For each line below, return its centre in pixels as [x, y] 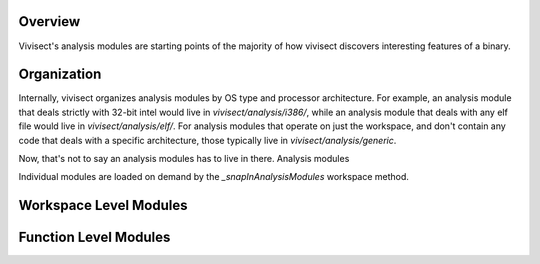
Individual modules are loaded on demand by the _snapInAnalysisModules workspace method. [214, 177]
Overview [49, 21]
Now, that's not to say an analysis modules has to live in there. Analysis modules [184, 158]
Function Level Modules [94, 237]
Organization [60, 74]
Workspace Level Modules [103, 205]
